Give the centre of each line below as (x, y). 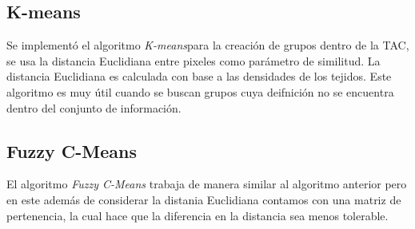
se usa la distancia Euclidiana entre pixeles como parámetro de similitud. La (194, 60)
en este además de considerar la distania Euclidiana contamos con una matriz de (204, 199)
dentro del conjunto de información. (94, 107)
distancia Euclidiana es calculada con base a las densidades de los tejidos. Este (199, 76)
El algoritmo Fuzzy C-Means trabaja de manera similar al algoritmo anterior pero (207, 184)
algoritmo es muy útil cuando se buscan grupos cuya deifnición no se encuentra (200, 91)
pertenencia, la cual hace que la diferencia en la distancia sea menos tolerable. (198, 215)
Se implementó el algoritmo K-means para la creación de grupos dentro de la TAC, (208, 45)
